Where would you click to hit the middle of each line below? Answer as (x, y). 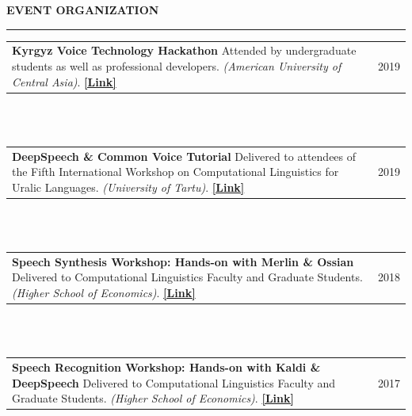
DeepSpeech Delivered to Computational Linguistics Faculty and (174, 382)
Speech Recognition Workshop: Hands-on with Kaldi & (166, 367)
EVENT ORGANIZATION (83, 10)
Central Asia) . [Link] (64, 81)
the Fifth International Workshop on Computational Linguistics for (175, 172)
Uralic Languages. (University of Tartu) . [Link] (128, 187)
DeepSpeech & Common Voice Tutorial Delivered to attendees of (184, 156)
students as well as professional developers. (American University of (177, 65)
